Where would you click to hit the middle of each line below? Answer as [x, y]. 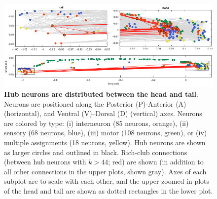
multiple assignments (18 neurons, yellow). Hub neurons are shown [105, 142]
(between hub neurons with [45, 162]
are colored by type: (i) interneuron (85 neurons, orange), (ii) [96, 123]
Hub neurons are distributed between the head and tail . [101, 94]
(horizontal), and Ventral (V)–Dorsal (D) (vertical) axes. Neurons [103, 113]
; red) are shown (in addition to [156, 162]
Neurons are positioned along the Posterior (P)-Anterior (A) [95, 103]
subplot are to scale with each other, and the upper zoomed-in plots [107, 181]
